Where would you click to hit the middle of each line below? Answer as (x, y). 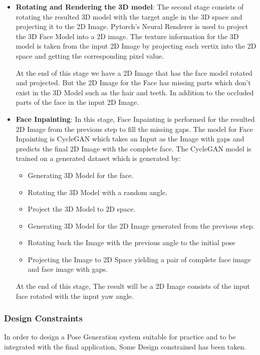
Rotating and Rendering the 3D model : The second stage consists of (129, 7)
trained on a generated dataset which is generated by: (98, 158)
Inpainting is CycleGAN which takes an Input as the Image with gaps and (130, 139)
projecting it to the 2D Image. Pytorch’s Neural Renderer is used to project (132, 26)
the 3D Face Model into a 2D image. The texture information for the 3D (127, 36)
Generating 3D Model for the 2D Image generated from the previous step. (141, 225)
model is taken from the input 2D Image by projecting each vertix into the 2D (136, 46)
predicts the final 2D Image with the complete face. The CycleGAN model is (134, 148)
